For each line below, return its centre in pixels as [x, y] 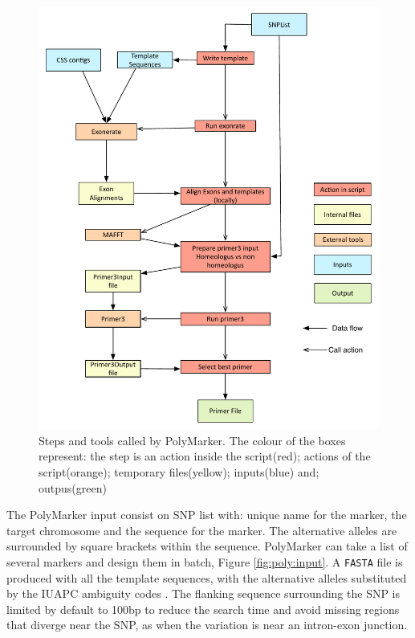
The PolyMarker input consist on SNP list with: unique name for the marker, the [207, 515]
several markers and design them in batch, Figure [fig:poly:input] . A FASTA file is [205, 562]
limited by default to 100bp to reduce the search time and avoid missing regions [203, 609]
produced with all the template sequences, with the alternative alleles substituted [207, 577]
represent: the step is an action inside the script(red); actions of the [205, 456]
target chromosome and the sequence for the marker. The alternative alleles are [202, 530]
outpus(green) [73, 487]
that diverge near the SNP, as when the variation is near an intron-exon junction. [207, 625]
